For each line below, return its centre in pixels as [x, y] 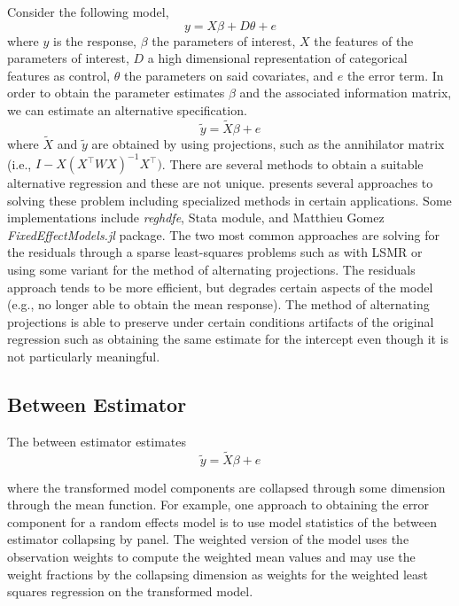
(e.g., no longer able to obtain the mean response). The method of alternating [218, 304]
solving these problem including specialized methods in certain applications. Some [229, 200]
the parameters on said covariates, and [229, 75]
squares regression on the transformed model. [130, 591]
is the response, [95, 40]
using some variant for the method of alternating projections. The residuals [211, 270]
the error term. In [395, 75]
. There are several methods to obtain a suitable [292, 163]
